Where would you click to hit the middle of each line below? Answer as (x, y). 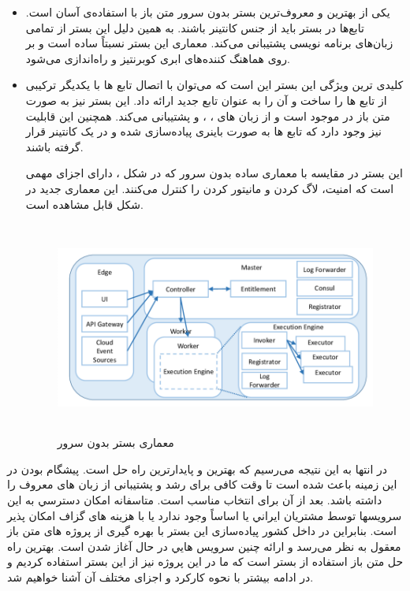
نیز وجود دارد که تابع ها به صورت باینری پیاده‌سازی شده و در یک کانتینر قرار (203, 131)
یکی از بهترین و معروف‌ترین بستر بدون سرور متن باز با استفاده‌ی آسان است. (208, 12)
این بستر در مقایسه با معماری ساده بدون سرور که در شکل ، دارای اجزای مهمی (214, 173)
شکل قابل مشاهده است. (84, 204)
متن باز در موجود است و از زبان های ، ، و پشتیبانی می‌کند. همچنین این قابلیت (208, 115)
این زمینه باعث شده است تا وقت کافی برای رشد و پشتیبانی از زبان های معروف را (202, 484)
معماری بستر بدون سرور (116, 442)
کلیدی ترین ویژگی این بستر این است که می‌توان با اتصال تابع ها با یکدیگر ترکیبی (214, 85)
